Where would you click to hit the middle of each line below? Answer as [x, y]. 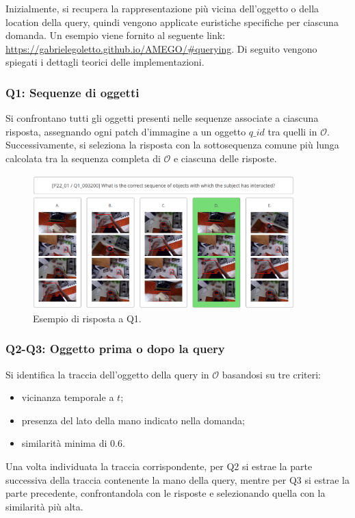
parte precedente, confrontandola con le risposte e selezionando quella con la [166, 493]
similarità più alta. [44, 506]
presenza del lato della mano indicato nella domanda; [133, 420]
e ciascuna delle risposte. [225, 158]
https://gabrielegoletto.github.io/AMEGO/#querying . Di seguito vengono [161, 48]
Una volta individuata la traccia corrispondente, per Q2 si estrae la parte [159, 466]
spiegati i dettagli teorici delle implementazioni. [105, 62]
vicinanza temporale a [68, 397]
